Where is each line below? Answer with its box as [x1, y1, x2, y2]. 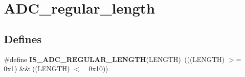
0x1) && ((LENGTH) [4, 63, 70, 74]
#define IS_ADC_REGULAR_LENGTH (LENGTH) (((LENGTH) [4, 54, 225, 64]
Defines [4, 31, 42, 46]
